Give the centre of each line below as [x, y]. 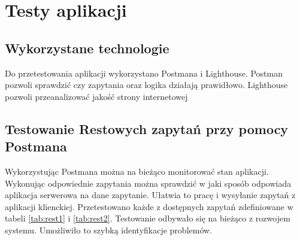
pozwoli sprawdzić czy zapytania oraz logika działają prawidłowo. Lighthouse [146, 85]
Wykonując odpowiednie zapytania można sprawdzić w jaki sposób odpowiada [148, 183]
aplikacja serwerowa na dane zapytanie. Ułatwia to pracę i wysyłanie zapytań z [150, 195]
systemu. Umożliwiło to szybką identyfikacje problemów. [109, 230]
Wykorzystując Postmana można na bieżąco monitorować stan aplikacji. [137, 171]
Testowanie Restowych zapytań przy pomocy [147, 128]
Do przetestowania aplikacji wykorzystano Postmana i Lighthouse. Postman [144, 73]
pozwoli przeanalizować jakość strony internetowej [96, 96]
